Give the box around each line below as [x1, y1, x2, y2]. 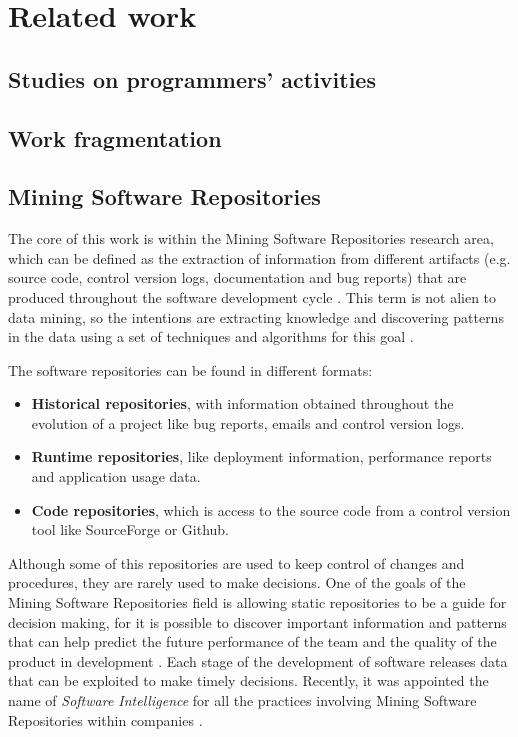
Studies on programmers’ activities [8, 63, 376, 94]
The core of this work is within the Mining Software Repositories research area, [8, 228, 494, 249]
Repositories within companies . [8, 709, 203, 730]
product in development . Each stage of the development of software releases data [8, 650, 508, 671]
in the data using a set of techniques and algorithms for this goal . [8, 326, 414, 347]
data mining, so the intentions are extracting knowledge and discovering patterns [8, 306, 504, 327]
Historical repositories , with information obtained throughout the [31, 393, 454, 414]
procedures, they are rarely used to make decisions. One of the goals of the [8, 572, 466, 593]
